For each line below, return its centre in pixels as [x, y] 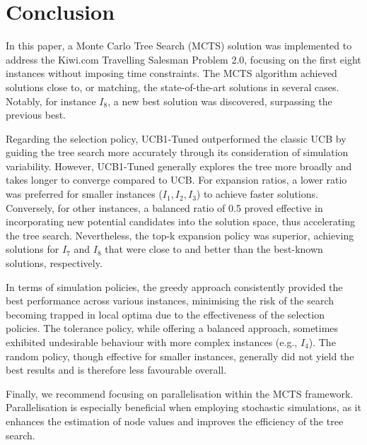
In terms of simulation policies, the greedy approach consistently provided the [174, 286]
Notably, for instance [51, 101]
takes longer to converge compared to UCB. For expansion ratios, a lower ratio [176, 180]
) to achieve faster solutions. [257, 194]
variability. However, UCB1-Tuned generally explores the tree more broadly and [179, 166]
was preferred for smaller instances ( [84, 194]
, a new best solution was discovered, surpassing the [220, 101]
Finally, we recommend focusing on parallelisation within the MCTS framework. [180, 393]
